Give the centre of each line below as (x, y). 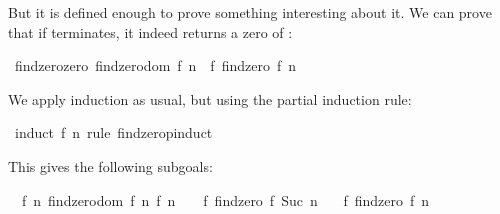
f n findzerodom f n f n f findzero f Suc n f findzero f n (225, 199)
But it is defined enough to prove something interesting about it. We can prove (250, 12)
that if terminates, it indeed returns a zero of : (150, 31)
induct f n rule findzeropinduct (113, 132)
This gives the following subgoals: (110, 165)
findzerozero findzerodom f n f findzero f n (155, 65)
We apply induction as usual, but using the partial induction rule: (210, 98)
